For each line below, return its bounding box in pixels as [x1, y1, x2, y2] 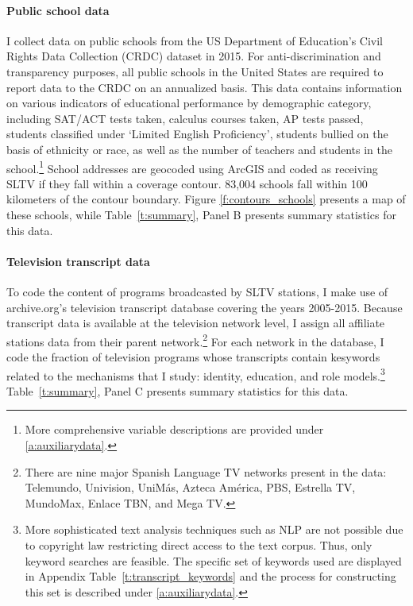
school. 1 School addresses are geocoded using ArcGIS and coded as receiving [6, 157, 378, 176]
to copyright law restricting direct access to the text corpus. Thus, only [25, 537, 372, 553]
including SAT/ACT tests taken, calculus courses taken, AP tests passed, [6, 110, 364, 126]
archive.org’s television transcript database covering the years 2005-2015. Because [6, 299, 403, 315]
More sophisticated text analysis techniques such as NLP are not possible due [25, 521, 403, 538]
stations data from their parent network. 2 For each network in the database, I [6, 330, 384, 349]
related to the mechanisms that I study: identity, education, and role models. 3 [6, 365, 385, 384]
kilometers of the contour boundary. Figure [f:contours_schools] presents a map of [6, 191, 406, 207]
